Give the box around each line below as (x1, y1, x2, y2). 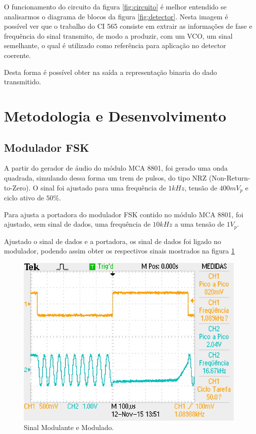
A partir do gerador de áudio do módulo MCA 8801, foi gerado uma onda (4, 163, 228, 173)
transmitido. (4, 76, 41, 87)
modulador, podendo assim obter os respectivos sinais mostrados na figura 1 (4, 246, 235, 256)
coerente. (4, 50, 31, 60)
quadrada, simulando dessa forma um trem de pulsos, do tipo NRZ (4, 172, 207, 183)
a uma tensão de (174, 219, 225, 229)
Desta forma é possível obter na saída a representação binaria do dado (4, 66, 217, 77)
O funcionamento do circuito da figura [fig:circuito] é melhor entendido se (4, 1, 227, 11)
